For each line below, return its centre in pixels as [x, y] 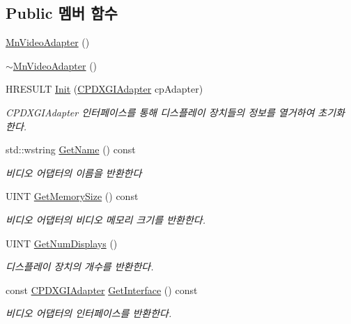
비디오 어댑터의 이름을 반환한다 [74, 172]
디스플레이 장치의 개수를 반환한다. [80, 267]
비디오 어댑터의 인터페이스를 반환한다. [89, 313]
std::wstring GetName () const [71, 149]
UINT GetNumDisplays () [62, 243]
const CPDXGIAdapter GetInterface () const [102, 290]
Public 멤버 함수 [62, 13]
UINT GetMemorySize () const [72, 196]
